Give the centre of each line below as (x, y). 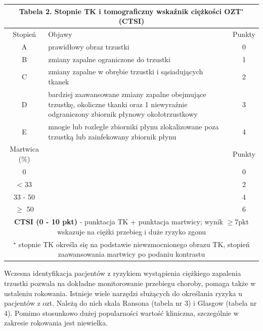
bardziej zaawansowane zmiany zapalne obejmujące (127, 94)
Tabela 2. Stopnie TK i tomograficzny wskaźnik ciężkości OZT (130, 11)
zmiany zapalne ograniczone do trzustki (109, 59)
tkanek (59, 82)
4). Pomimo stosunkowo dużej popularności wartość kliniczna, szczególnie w (121, 313)
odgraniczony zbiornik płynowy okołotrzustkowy (123, 114)
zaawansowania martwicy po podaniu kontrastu (131, 254)
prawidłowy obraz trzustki (89, 46)
